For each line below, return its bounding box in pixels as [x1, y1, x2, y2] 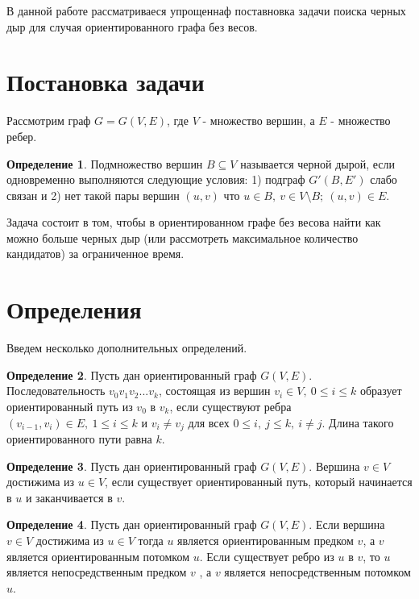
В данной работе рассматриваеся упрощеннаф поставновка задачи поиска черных [6, 2, 406, 19]
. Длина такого [322, 414, 394, 431]
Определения [6, 293, 142, 326]
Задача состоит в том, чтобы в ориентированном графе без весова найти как [6, 214, 381, 231]
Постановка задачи [6, 65, 205, 98]
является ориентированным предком [177, 531, 354, 548]
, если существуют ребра [169, 397, 292, 414]
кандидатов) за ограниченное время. [6, 245, 185, 262]
